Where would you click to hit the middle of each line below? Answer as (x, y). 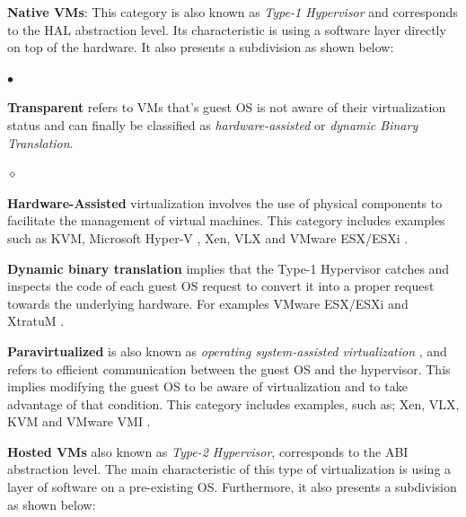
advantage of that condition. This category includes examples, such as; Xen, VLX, (233, 403)
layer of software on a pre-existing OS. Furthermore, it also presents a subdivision (232, 487)
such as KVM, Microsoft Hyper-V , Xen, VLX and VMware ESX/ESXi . (208, 237)
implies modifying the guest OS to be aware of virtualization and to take (207, 386)
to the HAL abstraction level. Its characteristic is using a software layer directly (227, 29)
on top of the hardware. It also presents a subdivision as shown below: (201, 47)
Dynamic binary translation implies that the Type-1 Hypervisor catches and (229, 268)
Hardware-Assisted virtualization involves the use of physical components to (225, 202)
